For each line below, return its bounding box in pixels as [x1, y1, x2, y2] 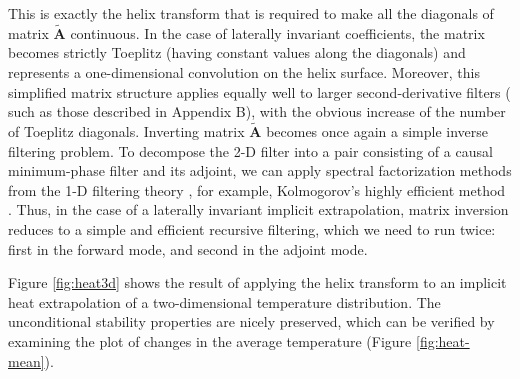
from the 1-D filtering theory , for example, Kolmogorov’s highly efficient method [8, 179, 506, 200]
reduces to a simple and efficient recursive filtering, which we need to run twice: [8, 218, 496, 239]
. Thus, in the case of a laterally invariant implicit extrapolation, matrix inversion [8, 199, 509, 220]
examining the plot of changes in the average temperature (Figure [8, 330, 412, 351]
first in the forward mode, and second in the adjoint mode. [8, 238, 368, 259]
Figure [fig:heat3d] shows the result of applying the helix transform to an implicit [8, 272, 507, 293]
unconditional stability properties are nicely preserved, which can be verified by [8, 311, 495, 332]
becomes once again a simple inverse [266, 121, 489, 141]
